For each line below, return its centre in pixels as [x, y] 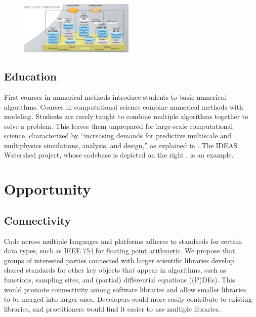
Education [30, 76]
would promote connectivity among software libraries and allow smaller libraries [125, 289]
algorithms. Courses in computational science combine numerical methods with [124, 106]
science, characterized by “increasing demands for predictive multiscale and [118, 136]
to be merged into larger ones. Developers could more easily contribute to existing [128, 299]
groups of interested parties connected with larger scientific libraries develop [119, 260]
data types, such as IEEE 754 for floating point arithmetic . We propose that [120, 251]
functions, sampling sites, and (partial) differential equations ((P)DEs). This [120, 280]
